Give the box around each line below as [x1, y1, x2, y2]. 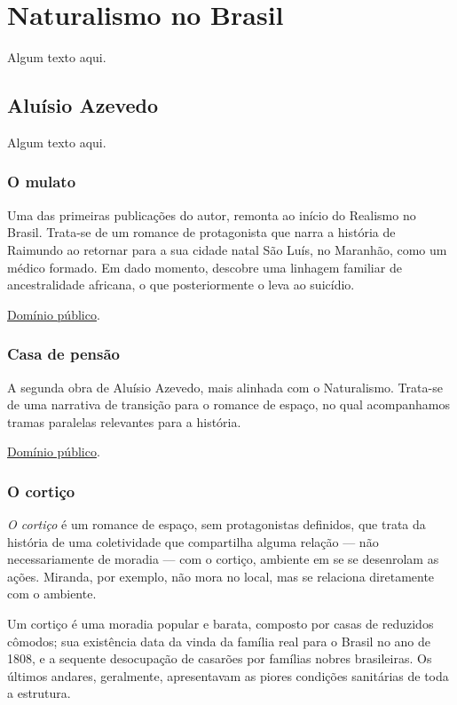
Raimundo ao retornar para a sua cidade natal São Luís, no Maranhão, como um [7, 240, 447, 258]
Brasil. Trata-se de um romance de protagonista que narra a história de [7, 223, 396, 242]
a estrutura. [7, 684, 71, 702]
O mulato [7, 170, 76, 193]
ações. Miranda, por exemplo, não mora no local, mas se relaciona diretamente [7, 566, 435, 585]
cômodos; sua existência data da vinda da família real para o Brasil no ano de [7, 631, 431, 650]
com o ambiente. [7, 584, 97, 603]
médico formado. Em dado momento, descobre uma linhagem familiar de [7, 257, 402, 276]
